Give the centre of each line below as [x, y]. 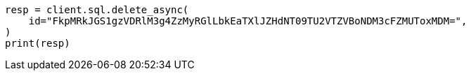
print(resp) [38, 43]
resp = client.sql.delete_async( [97, 10]
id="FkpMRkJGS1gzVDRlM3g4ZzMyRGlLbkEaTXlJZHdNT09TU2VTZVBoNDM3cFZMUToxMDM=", [248, 21]
